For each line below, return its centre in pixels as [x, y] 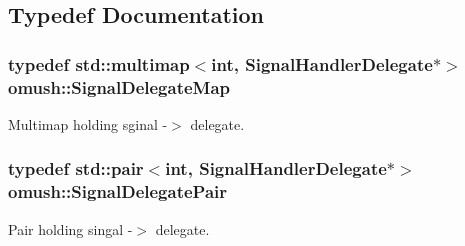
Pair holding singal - [70, 228]
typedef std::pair [76, 168]
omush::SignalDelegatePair [118, 191]
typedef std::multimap [99, 63]
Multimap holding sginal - [88, 123]
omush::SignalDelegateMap [119, 86]
